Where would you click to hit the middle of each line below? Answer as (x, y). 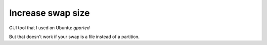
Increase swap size (49, 13)
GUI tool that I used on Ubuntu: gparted (49, 28)
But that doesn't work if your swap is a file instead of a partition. (74, 37)
